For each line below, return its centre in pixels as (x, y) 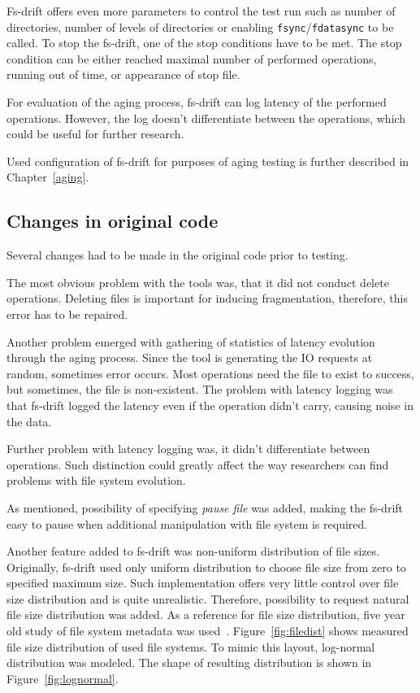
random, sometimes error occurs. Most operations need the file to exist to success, (210, 373)
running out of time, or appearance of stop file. (123, 74)
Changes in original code (113, 221)
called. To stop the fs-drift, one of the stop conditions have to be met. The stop (204, 43)
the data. (29, 421)
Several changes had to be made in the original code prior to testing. (178, 255)
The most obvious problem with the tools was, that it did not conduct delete (198, 282)
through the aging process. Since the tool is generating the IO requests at (190, 357)
